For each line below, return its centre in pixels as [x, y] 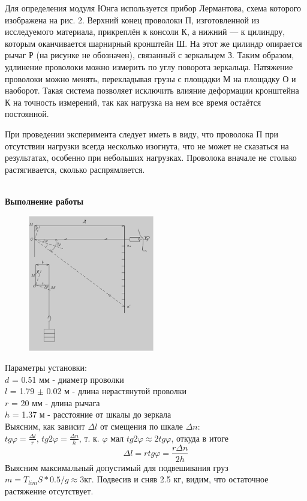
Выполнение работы [44, 201]
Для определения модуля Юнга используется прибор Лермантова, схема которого [153, 8]
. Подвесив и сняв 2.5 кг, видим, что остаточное [180, 479]
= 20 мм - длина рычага [55, 402]
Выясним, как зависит [45, 426]
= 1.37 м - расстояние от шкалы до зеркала [92, 414]
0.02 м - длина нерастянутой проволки [117, 391]
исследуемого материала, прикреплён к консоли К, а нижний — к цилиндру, [145, 31]
